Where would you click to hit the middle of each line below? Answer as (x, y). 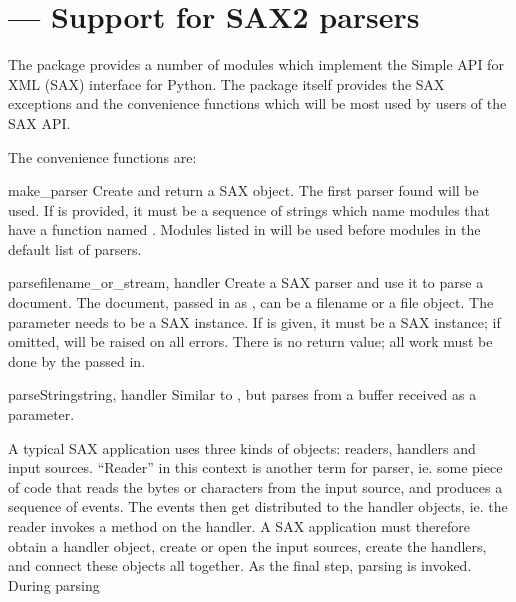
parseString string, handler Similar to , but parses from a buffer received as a (242, 394)
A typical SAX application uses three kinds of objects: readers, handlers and (242, 447)
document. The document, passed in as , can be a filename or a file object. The (251, 302)
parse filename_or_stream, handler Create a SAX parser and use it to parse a (246, 282)
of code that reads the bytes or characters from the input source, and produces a (255, 486)
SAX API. (39, 122)
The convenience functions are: (102, 156)
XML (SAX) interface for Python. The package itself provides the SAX (226, 83)
